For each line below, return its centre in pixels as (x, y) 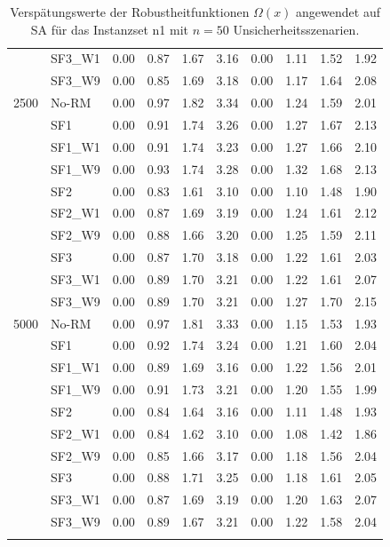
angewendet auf (338, 12)
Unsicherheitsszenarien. (296, 29)
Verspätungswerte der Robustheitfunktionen (130, 12)
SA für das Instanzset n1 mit (110, 29)
